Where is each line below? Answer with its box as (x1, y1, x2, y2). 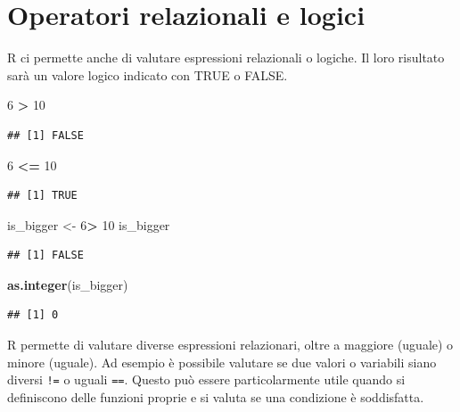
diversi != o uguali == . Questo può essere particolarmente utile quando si (7, 370, 406, 389)
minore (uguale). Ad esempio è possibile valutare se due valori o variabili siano (7, 352, 437, 371)
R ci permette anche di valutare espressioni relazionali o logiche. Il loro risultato (7, 48, 445, 67)
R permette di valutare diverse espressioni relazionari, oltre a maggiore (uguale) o (7, 335, 454, 354)
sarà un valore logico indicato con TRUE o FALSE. (7, 65, 288, 84)
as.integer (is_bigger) (7, 275, 128, 293)
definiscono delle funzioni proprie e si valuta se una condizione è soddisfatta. (7, 387, 424, 406)
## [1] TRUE (7, 189, 78, 202)
